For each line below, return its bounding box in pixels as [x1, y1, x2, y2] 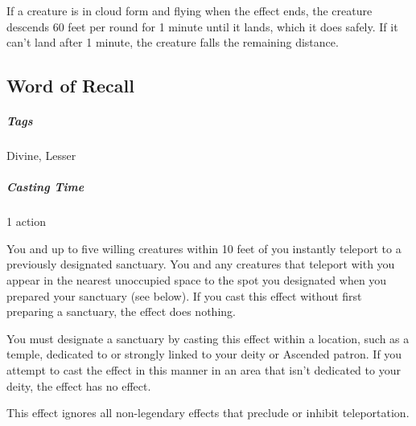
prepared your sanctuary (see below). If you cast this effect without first [6, 287, 362, 304]
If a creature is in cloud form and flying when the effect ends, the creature [6, 2, 373, 18]
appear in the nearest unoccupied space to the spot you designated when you [6, 272, 387, 289]
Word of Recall [6, 73, 134, 98]
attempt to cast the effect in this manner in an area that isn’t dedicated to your [6, 362, 401, 379]
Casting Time [6, 178, 84, 195]
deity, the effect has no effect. [6, 377, 151, 394]
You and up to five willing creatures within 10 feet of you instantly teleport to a [6, 240, 402, 256]
